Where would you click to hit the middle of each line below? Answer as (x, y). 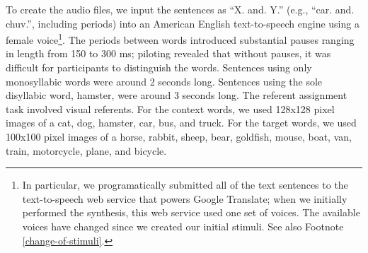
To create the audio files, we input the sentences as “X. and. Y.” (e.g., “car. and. (180, 9)
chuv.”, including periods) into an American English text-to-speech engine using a (183, 23)
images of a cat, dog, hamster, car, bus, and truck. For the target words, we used (181, 123)
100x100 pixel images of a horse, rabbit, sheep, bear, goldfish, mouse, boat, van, (179, 136)
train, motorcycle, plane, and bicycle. (86, 150)
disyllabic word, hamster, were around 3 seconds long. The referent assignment (177, 95)
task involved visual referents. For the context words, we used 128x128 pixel (170, 108)
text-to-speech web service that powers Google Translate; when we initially (185, 198)
